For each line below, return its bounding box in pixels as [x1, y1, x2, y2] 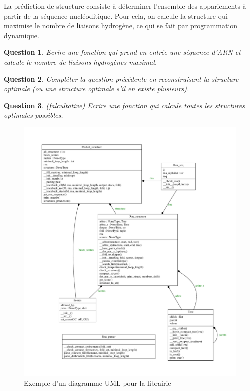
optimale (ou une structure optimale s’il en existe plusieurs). [4, 83, 189, 94]
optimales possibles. [4, 110, 63, 120]
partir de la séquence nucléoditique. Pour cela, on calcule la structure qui [4, 10, 228, 21]
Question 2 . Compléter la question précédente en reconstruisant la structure [4, 73, 239, 84]
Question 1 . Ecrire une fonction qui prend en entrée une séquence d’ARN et [4, 47, 241, 57]
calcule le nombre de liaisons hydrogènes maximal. [4, 56, 157, 67]
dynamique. [4, 30, 39, 40]
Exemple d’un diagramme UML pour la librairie [24, 378, 171, 388]
